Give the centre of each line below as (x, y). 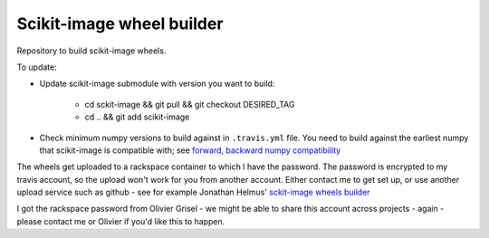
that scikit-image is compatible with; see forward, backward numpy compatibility (190, 150)
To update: (37, 67)
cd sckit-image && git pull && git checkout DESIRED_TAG (190, 104)
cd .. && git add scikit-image (137, 117)
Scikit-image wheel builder (120, 24)
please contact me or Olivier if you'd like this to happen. (121, 221)
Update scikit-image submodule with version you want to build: (157, 84)
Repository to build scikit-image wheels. (91, 51)
